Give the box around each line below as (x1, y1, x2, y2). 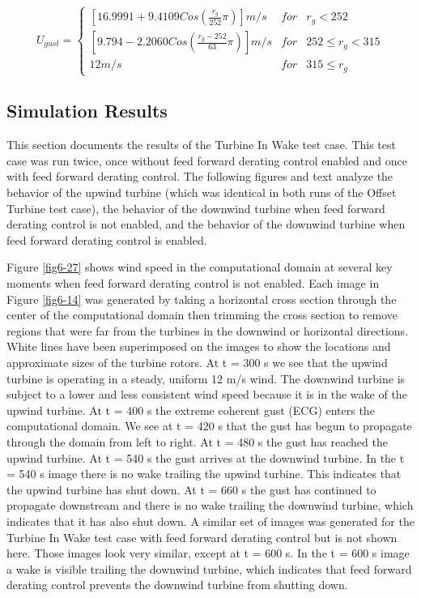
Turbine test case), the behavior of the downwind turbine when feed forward (6, 199, 385, 216)
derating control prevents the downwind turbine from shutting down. (6, 576, 348, 593)
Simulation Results (6, 98, 168, 123)
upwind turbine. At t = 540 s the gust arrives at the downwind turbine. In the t (6, 449, 405, 466)
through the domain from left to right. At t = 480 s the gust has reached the (6, 433, 388, 450)
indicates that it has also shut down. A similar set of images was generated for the (6, 512, 415, 529)
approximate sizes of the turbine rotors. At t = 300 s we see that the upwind (6, 353, 388, 370)
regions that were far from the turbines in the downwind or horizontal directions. (6, 322, 409, 339)
